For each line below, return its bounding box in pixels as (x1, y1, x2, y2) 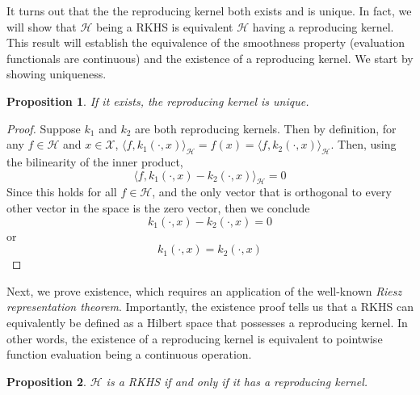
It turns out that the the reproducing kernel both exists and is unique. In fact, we (6, 2, 412, 19)
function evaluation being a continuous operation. (6, 346, 252, 363)
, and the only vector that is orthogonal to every (152, 183, 392, 200)
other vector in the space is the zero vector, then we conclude (6, 199, 310, 216)
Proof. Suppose (6, 120, 81, 137)
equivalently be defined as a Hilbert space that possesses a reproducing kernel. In (6, 313, 408, 330)
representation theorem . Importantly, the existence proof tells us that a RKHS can (6, 298, 414, 315)
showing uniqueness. (6, 65, 107, 82)
